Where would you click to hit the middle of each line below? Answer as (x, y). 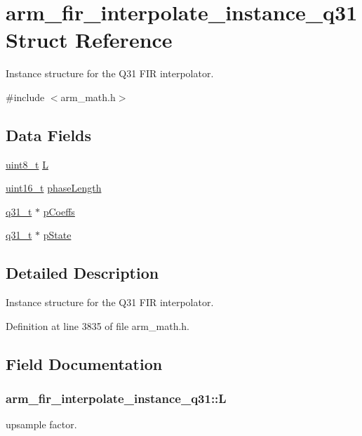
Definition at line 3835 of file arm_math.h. (98, 325)
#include (25, 97)
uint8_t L (27, 164)
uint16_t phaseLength (54, 188)
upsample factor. (41, 424)
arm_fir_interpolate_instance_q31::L (116, 398)
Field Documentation (84, 363)
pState (57, 235)
